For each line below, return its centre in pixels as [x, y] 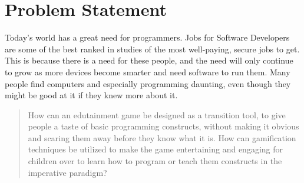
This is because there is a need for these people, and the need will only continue [149, 60]
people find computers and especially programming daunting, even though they [148, 83]
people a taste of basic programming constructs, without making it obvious [163, 126]
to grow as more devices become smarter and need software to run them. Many [148, 71]
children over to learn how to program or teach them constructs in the [155, 161]
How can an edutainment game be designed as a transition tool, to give [157, 114]
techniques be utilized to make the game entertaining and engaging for [156, 149]
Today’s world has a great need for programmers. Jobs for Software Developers [147, 37]
